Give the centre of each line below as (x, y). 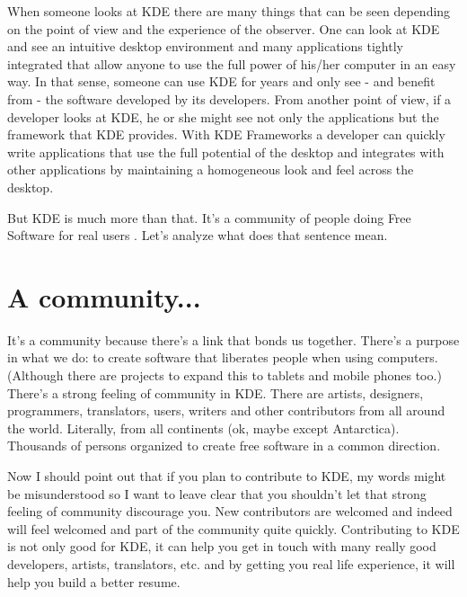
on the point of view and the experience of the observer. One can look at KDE (224, 28)
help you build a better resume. (94, 581)
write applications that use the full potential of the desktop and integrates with (226, 151)
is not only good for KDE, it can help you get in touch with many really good (222, 546)
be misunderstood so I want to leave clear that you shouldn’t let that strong (217, 493)
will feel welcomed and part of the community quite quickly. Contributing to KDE (233, 528)
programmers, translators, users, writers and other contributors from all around (226, 410)
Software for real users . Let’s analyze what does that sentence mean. (198, 235)
